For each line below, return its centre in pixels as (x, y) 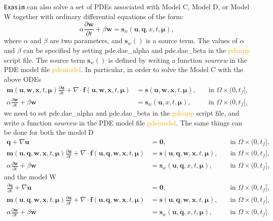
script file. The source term (44, 60)
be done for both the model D (49, 132)
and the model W (30, 176)
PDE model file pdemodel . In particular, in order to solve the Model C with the (124, 69)
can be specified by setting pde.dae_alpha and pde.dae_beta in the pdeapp (136, 50)
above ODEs (23, 79)
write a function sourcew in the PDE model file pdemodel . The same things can (123, 122)
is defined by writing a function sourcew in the (178, 60)
